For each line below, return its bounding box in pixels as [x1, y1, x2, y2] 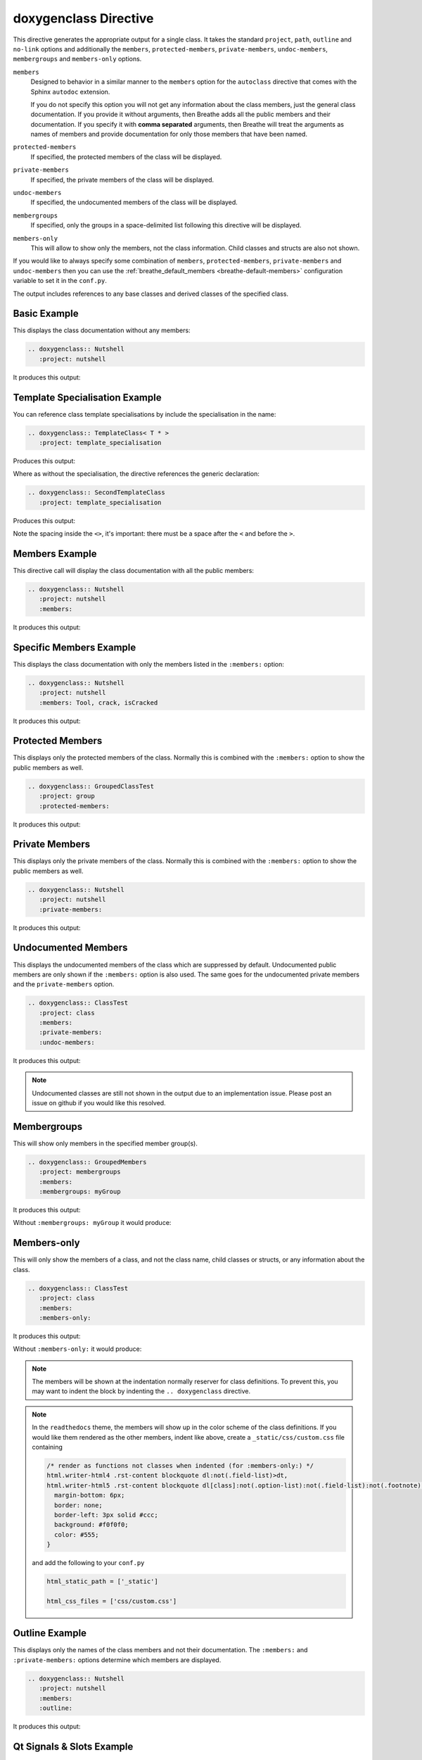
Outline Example [13, 1627, 87, 1640]
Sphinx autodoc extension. [30, 87, 110, 96]
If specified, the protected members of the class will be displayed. [30, 152, 222, 161]
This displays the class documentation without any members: [13, 326, 191, 334]
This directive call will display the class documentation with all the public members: [13, 567, 255, 575]
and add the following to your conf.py [32, 1559, 145, 1567]
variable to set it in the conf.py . [13, 277, 107, 285]
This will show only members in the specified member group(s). [13, 1139, 198, 1148]
